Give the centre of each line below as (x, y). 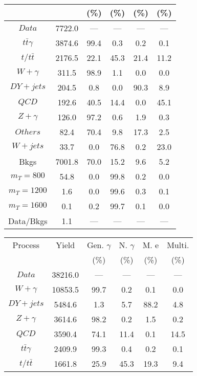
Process (26, 245)
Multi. (178, 245)
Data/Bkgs (28, 221)
